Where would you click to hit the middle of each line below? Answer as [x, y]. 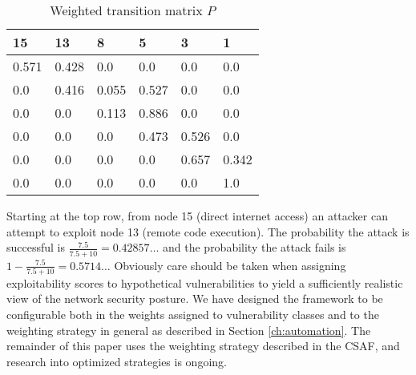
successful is [36, 247]
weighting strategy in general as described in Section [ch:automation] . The [189, 330]
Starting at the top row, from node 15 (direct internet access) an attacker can [197, 216]
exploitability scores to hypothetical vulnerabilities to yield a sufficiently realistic [205, 282]
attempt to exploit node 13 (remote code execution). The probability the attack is [208, 231]
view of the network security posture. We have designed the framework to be [195, 298]
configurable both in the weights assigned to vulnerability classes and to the [193, 314]
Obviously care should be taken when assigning [230, 265]
